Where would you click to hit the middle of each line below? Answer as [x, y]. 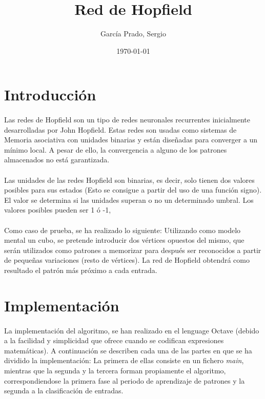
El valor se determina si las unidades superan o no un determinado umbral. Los [129, 199]
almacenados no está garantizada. [57, 160]
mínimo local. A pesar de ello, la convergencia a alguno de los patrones [116, 149]
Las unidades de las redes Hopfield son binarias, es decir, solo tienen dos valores [129, 180]
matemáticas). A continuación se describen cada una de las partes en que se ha [128, 350]
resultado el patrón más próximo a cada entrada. [81, 270]
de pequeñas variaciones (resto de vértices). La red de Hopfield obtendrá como [127, 260]
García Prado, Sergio [133, 34]
